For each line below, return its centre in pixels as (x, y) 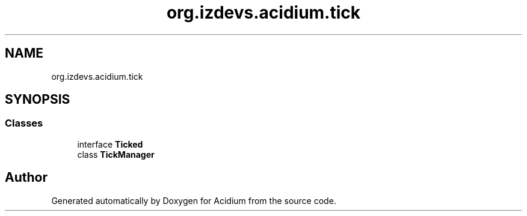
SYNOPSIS (38, 100)
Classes (24, 123)
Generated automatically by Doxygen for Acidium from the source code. (194, 200)
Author (26, 178)
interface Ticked (110, 144)
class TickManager (116, 154)
